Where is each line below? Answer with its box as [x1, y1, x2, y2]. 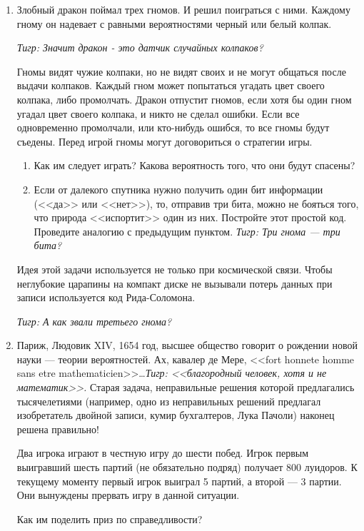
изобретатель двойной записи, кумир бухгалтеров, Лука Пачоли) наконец [16, 408, 335, 423]
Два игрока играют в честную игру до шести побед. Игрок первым [16, 445, 309, 460]
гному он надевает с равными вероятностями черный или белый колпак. [16, 16, 332, 31]
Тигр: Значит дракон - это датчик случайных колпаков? [16, 40, 263, 55]
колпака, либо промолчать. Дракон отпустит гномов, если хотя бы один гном [16, 91, 352, 106]
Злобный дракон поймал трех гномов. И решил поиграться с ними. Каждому [16, 2, 350, 16]
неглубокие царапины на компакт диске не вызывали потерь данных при [16, 275, 333, 290]
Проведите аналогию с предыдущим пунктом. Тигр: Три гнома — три [34, 223, 340, 238]
